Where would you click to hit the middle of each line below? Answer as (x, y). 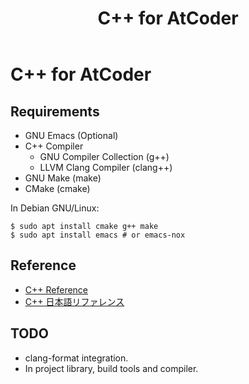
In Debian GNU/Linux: (55, 208)
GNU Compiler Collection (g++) (104, 156)
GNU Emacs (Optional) (71, 135)
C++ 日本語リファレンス (74, 301)
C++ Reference (56, 289)
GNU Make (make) (63, 178)
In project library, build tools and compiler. (111, 368)
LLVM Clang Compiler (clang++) (106, 167)
